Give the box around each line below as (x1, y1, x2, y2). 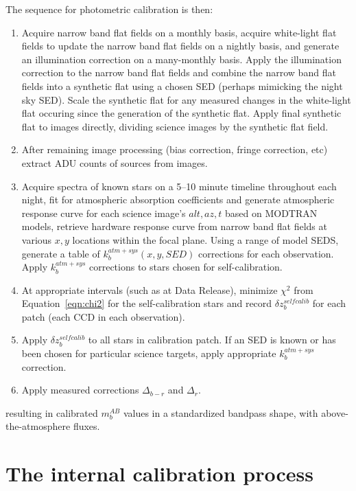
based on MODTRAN (224, 205, 318, 220)
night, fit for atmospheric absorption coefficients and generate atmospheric (21, 192, 335, 207)
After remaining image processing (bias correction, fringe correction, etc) (21, 142, 328, 157)
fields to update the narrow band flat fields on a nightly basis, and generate (21, 38, 340, 53)
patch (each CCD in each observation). (21, 309, 185, 323)
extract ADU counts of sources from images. (21, 155, 208, 170)
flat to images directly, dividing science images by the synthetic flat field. (21, 119, 329, 133)
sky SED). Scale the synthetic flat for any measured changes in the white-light (21, 92, 351, 106)
